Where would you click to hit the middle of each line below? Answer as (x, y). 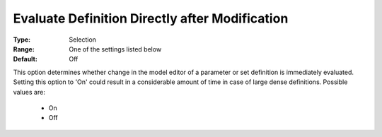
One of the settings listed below (115, 49)
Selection (83, 40)
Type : (22, 40)
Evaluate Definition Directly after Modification (151, 18)
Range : (24, 49)
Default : (25, 59)
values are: (29, 92)
